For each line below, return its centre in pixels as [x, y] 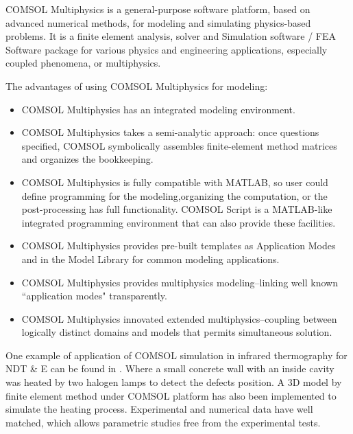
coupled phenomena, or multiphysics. [83, 63]
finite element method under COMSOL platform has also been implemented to [171, 395]
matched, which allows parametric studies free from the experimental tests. [163, 422]
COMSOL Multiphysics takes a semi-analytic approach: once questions [170, 132]
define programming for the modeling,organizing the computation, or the [174, 195]
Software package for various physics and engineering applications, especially [167, 49]
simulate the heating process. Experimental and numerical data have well [159, 409]
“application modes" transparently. [94, 296]
